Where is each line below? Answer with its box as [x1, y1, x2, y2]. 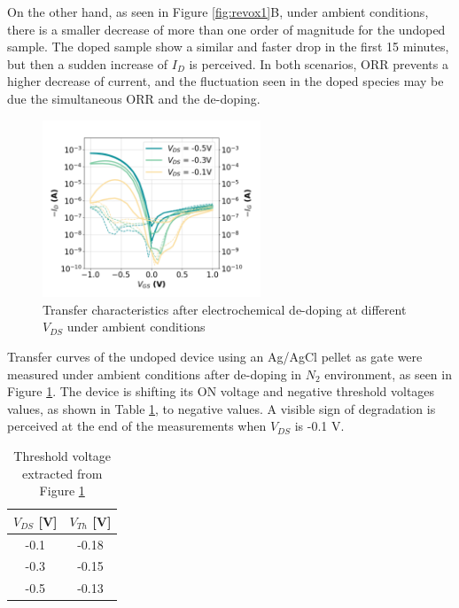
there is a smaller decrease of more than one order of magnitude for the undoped [7, 19, 446, 38]
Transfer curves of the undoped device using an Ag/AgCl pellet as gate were [7, 347, 423, 365]
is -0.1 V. [294, 417, 345, 435]
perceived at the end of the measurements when [7, 417, 267, 435]
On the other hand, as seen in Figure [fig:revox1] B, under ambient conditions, [7, 3, 429, 20]
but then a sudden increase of [7, 54, 168, 73]
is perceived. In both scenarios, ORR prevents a [189, 54, 448, 73]
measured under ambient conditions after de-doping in [7, 364, 302, 383]
